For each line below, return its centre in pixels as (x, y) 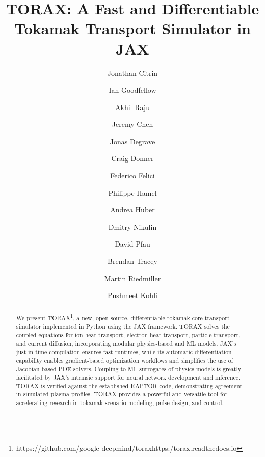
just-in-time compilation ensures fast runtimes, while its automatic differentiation (124, 352)
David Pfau (132, 244)
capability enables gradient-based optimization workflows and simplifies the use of (125, 360)
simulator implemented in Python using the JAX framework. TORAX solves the (123, 326)
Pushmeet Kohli (132, 295)
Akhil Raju (132, 107)
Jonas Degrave (132, 141)
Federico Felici (132, 176)
